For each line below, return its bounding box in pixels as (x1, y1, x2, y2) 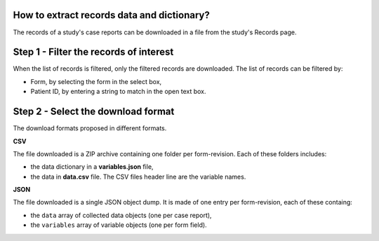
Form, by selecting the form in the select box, (30, 77, 162, 85)
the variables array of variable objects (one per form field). (30, 221, 207, 229)
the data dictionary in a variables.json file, (30, 163, 154, 171)
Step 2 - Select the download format (13, 106, 175, 118)
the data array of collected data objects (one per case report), (30, 211, 212, 219)
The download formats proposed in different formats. (13, 124, 167, 132)
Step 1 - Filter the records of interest (13, 46, 174, 58)
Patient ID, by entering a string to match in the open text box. (30, 88, 206, 96)
